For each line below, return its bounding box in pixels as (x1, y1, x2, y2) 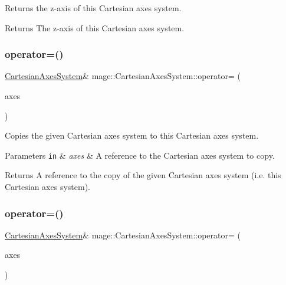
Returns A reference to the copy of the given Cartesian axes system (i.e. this (5, 169, 281, 181)
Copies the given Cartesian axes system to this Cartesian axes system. (5, 129, 259, 142)
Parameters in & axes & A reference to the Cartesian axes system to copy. (5, 149, 275, 161)
